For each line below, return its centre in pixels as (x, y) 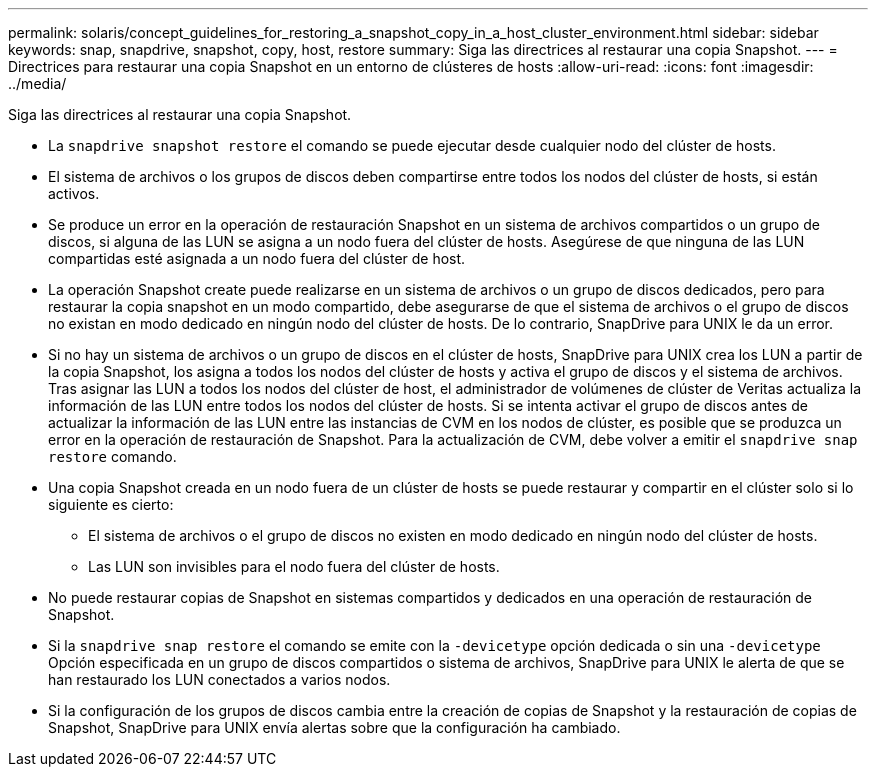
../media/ (37, 83)
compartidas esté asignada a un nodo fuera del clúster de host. (257, 258)
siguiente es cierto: (111, 504)
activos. (74, 193)
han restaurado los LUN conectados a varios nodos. (219, 679)
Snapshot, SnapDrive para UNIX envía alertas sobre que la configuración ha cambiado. (334, 727)
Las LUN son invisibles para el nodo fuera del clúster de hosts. (294, 566)
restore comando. (112, 456)
